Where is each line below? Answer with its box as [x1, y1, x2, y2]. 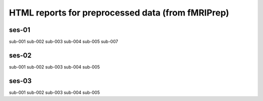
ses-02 [9, 51, 32, 59]
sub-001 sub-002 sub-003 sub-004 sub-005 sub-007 [9, 39, 118, 45]
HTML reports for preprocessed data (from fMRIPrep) [9, 7, 229, 18]
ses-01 [9, 26, 31, 34]
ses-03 [9, 77, 32, 85]
